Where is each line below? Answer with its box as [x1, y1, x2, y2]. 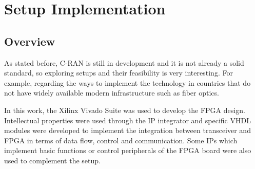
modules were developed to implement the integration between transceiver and [4, 125, 251, 136]
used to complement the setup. [4, 155, 101, 165]
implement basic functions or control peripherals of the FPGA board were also [4, 145, 251, 156]
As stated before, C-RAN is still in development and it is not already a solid [4, 57, 244, 68]
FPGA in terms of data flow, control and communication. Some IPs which [4, 135, 238, 145]
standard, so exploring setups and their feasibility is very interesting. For [4, 67, 233, 78]
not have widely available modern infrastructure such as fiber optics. [4, 87, 219, 98]
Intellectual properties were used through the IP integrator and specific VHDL [4, 115, 251, 125]
